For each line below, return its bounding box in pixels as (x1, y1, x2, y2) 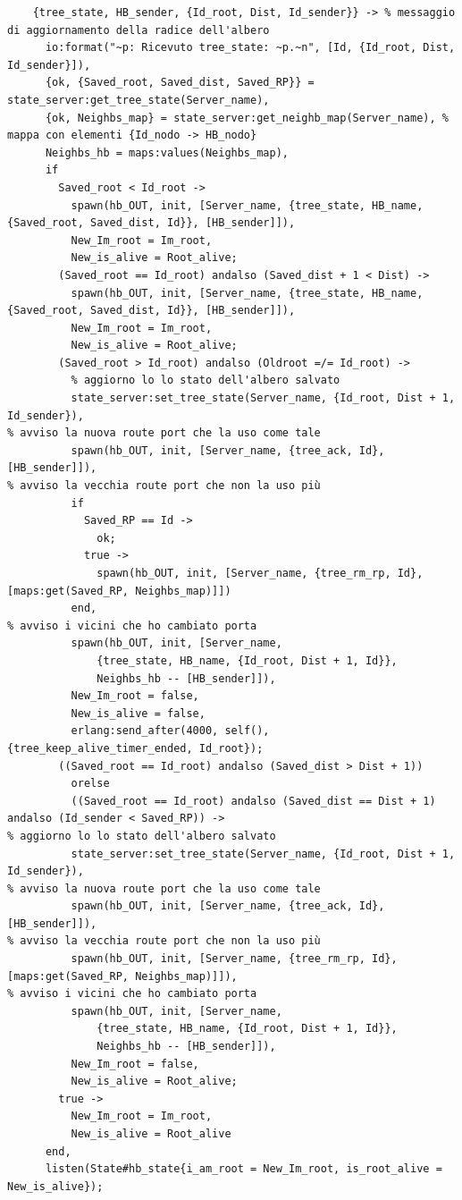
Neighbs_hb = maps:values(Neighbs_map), (45, 146, 289, 159)
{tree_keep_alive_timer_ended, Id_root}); (7, 741, 264, 755)
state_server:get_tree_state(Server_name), (7, 93, 270, 106)
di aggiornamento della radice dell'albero (7, 23, 270, 37)
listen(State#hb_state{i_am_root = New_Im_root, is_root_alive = (45, 1162, 442, 1176)
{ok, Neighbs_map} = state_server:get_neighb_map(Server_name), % (45, 111, 449, 124)
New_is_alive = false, (71, 706, 206, 720)
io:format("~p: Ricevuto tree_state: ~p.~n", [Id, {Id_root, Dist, (45, 41, 456, 55)
